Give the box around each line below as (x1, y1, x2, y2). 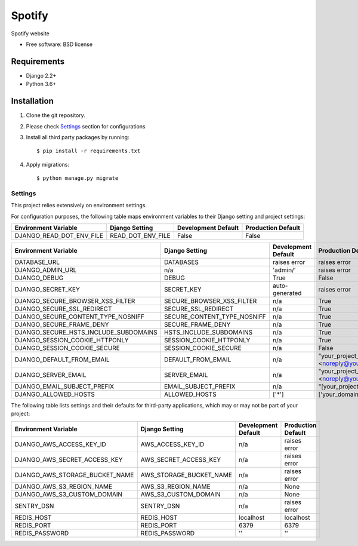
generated (272, 289, 302, 297)
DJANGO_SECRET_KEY (14, 286, 80, 294)
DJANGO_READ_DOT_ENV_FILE (14, 232, 104, 240)
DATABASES (164, 258, 199, 266)
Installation (11, 96, 54, 106)
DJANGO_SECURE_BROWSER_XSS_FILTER (14, 297, 135, 305)
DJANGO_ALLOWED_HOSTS (14, 390, 95, 398)
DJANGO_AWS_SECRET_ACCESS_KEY (14, 455, 123, 464)
